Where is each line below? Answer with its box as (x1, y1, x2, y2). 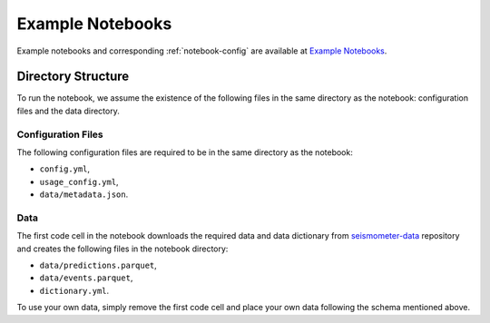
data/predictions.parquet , (39, 259, 158, 271)
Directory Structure (16, 69, 130, 84)
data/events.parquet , (39, 272, 133, 283)
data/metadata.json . (39, 189, 129, 200)
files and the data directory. (16, 105, 120, 116)
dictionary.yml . (39, 285, 110, 296)
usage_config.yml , (39, 176, 119, 187)
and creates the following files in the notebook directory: (16, 243, 229, 254)
